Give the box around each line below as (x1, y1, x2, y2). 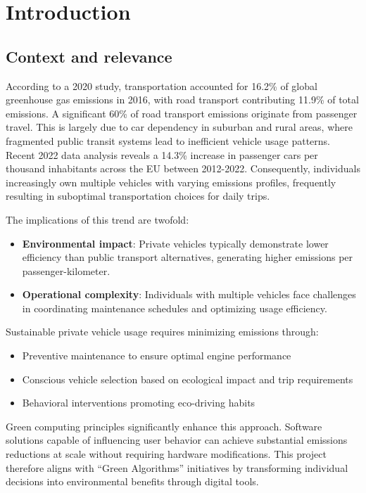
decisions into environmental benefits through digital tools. (6, 474, 259, 489)
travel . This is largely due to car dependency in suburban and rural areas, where (6, 120, 353, 134)
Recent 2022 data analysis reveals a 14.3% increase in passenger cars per (6, 147, 318, 162)
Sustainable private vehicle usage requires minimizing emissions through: (6, 324, 319, 339)
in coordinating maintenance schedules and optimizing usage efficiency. (22, 300, 327, 315)
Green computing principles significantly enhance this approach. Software (6, 418, 322, 433)
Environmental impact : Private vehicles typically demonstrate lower (22, 236, 329, 250)
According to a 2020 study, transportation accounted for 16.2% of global (6, 78, 317, 93)
